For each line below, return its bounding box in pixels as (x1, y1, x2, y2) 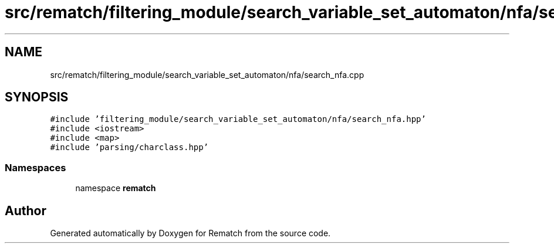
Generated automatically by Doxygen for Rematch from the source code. (50, 228, 331, 239)
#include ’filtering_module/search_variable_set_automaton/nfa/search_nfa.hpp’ (50, 114, 426, 124)
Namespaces (5, 161, 66, 174)
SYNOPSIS (5, 90, 69, 105)
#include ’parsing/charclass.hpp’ (50, 142, 209, 152)
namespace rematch (75, 183, 156, 193)
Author (5, 203, 46, 218)
